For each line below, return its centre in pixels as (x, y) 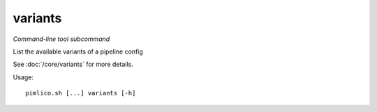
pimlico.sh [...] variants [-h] (81, 93)
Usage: (23, 77)
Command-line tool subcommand (61, 39)
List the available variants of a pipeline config (78, 51)
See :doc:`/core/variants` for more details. (73, 64)
